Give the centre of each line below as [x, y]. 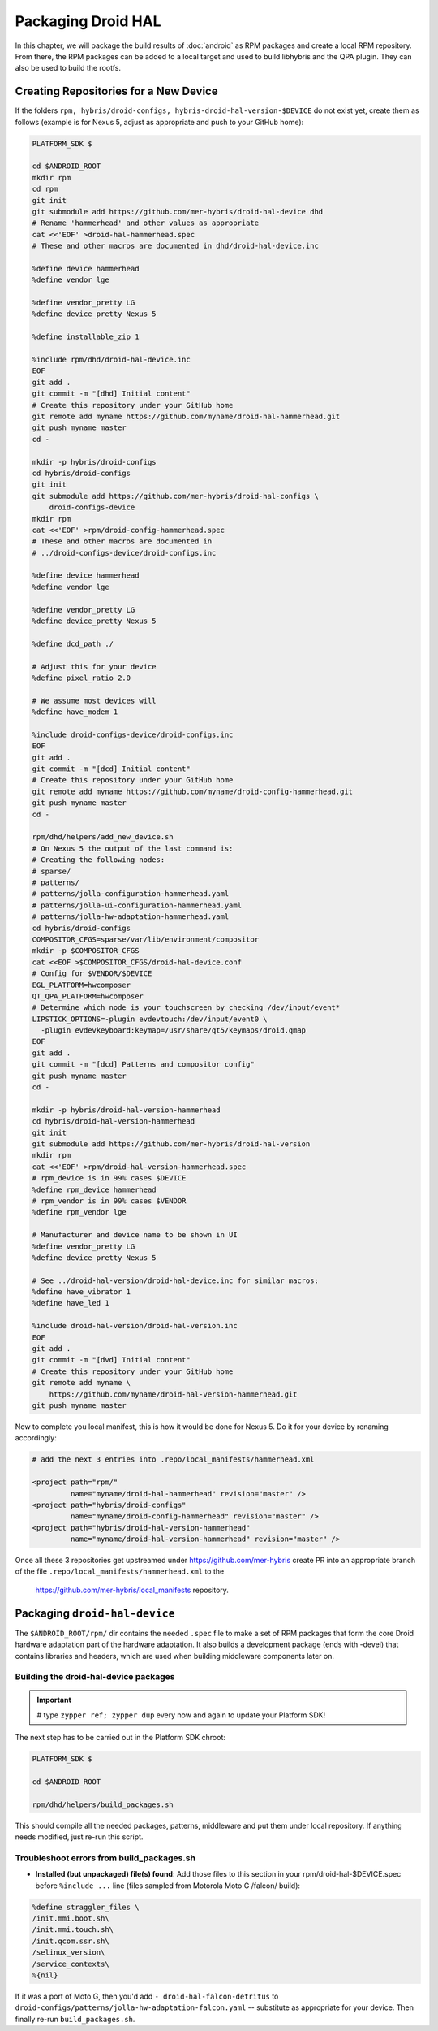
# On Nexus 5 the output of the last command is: [133, 848]
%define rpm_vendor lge [79, 1212]
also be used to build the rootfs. [68, 68]
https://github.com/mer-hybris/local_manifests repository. [132, 1590]
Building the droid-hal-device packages [95, 1677]
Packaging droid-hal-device [95, 1613]
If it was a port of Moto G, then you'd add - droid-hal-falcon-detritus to [147, 1996]
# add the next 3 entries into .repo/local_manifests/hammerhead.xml [173, 1459]
